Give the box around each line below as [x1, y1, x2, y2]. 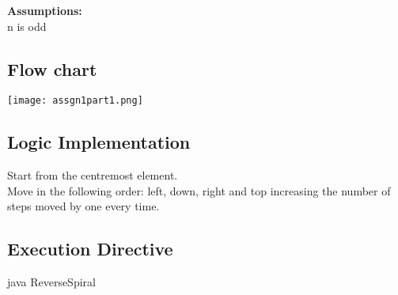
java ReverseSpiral [7, 274, 96, 290]
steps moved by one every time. [7, 198, 160, 214]
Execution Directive [7, 236, 173, 261]
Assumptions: [7, 2, 82, 18]
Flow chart [7, 56, 97, 81]
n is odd [7, 17, 47, 34]
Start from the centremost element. [7, 167, 178, 183]
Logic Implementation [7, 130, 191, 154]
